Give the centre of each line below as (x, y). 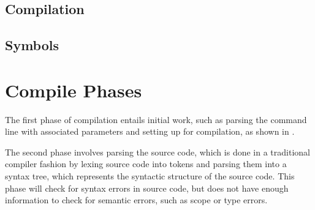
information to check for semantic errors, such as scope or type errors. (136, 200)
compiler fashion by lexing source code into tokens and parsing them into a (146, 164)
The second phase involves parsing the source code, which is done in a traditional (157, 152)
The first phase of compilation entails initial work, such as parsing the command (156, 119)
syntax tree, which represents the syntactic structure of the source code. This (150, 176)
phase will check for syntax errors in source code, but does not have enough (147, 188)
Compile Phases (74, 90)
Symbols (32, 45)
